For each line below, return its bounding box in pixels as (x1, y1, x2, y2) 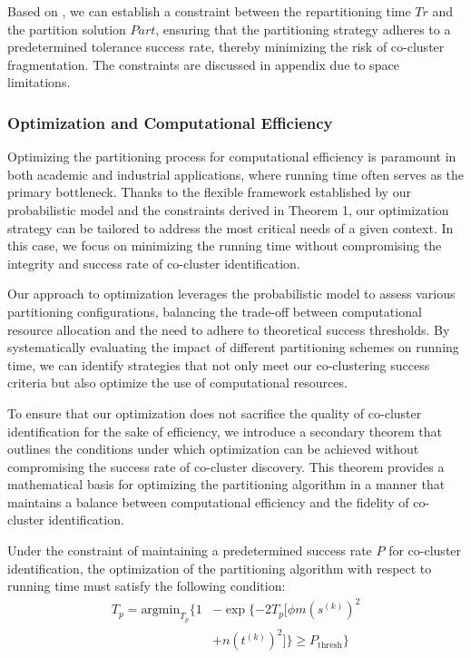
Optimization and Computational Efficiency (7, 111, 333, 133)
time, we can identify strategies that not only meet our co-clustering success (7, 355, 430, 374)
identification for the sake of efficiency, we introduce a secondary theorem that (7, 421, 443, 440)
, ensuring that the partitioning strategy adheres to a (155, 19, 451, 38)
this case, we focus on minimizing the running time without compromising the (7, 236, 442, 255)
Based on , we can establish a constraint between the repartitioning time (7, 2, 411, 20)
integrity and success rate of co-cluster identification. (7, 253, 300, 272)
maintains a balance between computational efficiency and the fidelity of (7, 492, 409, 511)
